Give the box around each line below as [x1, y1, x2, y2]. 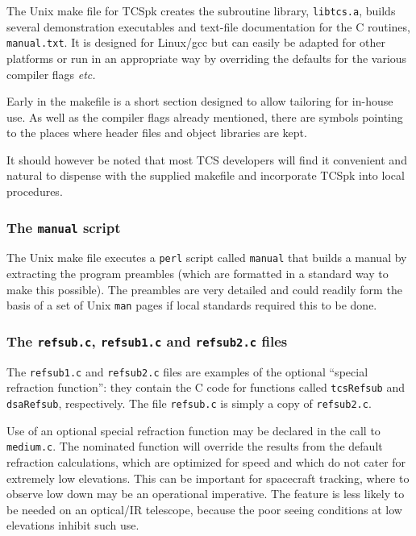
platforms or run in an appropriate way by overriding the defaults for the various [6, 49, 407, 66]
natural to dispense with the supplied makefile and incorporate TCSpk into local [6, 167, 405, 184]
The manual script [6, 217, 121, 237]
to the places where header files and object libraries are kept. [6, 124, 307, 141]
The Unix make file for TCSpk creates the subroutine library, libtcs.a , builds [6, 2, 396, 19]
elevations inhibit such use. [6, 517, 139, 534]
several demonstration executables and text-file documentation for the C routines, [6, 18, 410, 35]
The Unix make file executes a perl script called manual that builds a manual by [6, 249, 407, 266]
